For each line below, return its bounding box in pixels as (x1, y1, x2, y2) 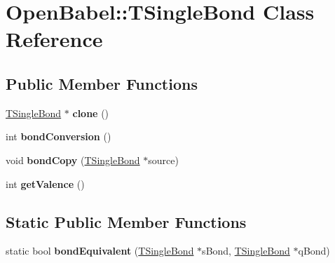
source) (148, 152, 179, 167)
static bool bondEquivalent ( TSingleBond (6, 243, 194, 258)
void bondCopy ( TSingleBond (6, 152, 140, 167)
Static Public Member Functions (6, 210, 247, 232)
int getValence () (6, 176, 85, 191)
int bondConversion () (6, 129, 111, 144)
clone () (72, 105, 109, 120)
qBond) (298, 243, 330, 258)
